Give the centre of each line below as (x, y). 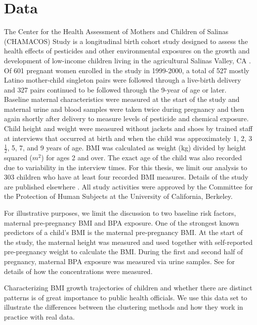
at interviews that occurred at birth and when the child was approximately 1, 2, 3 (128, 138)
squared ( (18, 158)
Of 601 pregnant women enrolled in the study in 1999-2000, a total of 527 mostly (127, 70)
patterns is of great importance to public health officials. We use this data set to (126, 297)
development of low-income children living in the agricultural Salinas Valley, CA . (128, 60)
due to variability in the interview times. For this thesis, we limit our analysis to (126, 167)
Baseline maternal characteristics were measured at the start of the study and (122, 99)
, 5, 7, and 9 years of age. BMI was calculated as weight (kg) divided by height (127, 148)
